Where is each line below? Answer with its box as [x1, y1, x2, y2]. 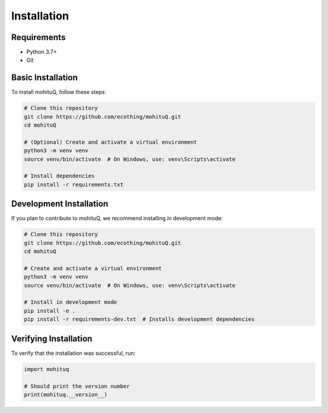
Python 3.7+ [26, 49, 57, 56]
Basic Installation [11, 73, 78, 83]
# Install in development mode [24, 299, 118, 306]
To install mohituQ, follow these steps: [11, 89, 106, 96]
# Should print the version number [24, 383, 130, 389]
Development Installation [11, 199, 109, 209]
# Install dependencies [24, 173, 95, 180]
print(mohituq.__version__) [24, 391, 108, 398]
